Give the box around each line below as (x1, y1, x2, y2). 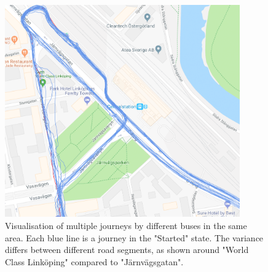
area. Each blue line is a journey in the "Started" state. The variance (5, 231, 264, 244)
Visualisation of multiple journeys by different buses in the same (5, 219, 247, 231)
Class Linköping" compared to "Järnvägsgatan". (5, 255, 184, 268)
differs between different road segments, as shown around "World (5, 243, 249, 256)
